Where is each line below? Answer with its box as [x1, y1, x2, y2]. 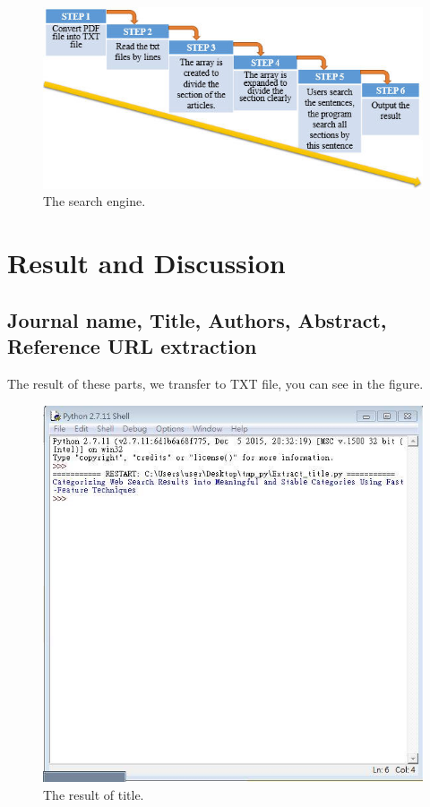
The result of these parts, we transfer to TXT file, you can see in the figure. [7, 373, 424, 392]
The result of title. [43, 785, 144, 803]
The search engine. [43, 192, 146, 210]
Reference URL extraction [7, 332, 257, 360]
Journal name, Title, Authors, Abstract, [7, 305, 387, 333]
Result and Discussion [7, 245, 286, 281]
